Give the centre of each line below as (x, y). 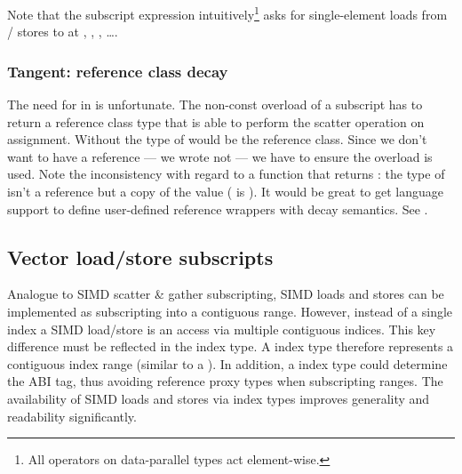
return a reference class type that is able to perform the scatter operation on (216, 121)
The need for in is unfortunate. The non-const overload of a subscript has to (215, 104)
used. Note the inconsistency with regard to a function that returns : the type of (226, 174)
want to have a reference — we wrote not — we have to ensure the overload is (220, 156)
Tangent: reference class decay (118, 71)
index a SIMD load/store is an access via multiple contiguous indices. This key (222, 329)
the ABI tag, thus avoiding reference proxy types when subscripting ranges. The (225, 381)
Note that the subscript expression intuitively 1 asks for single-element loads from (227, 13)
